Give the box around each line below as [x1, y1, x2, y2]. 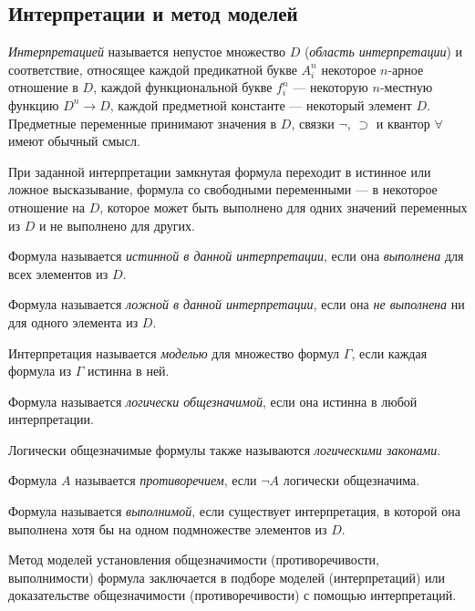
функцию [8, 95, 59, 114]
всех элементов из [8, 264, 108, 283]
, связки [291, 113, 335, 132]
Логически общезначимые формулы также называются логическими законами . [8, 440, 441, 459]
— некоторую [293, 78, 368, 97]
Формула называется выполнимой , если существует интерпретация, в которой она [8, 502, 460, 521]
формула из [8, 361, 71, 380]
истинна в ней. [87, 361, 170, 380]
